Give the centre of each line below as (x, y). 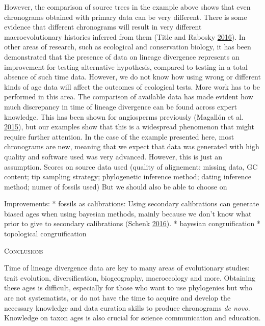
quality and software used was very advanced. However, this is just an (113, 156)
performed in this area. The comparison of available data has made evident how (129, 97)
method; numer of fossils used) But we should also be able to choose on (116, 186)
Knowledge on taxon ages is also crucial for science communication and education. (132, 318)
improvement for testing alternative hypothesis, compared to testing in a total (126, 66)
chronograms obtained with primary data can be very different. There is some (126, 17)
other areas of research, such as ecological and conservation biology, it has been (128, 47)
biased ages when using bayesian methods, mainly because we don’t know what (128, 213)
